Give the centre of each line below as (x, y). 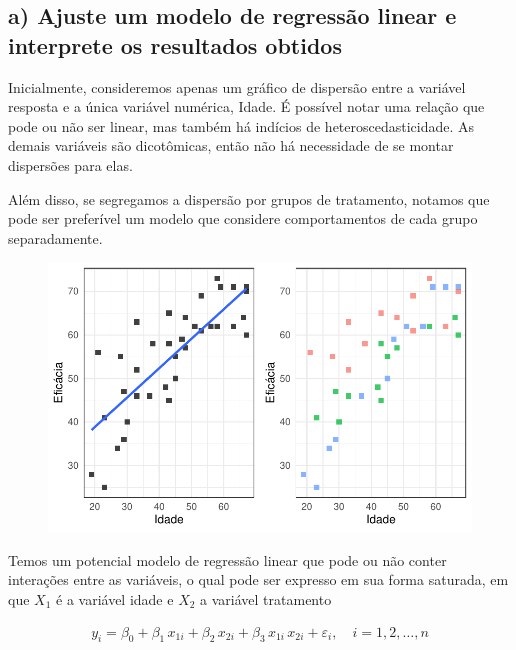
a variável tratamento (266, 598)
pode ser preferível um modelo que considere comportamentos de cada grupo (243, 218)
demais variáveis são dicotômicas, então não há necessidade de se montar (231, 145)
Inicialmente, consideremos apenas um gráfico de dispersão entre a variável (237, 86)
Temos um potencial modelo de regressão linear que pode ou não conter (227, 559)
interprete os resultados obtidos (175, 44)
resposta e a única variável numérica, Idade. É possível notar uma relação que (246, 106)
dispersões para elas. (70, 164)
